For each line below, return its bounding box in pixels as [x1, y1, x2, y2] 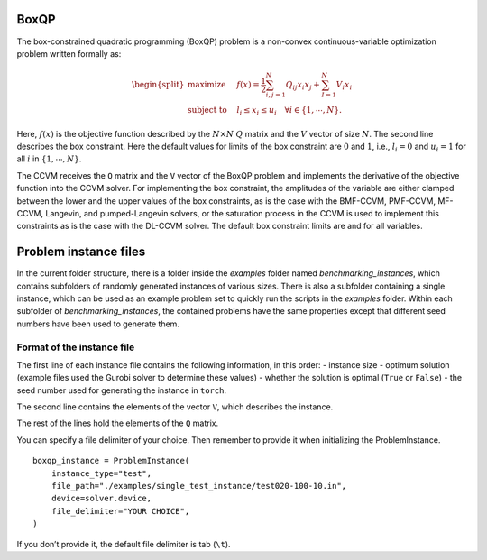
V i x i [335, 79, 353, 92]
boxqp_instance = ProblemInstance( [32, 455, 190, 466]
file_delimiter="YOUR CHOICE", [51, 506, 190, 516]
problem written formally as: [16, 48, 122, 59]
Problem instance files [16, 244, 146, 260]
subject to [188, 105, 227, 115]
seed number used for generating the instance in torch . [16, 384, 227, 396]
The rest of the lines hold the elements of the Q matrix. [16, 418, 219, 428]
